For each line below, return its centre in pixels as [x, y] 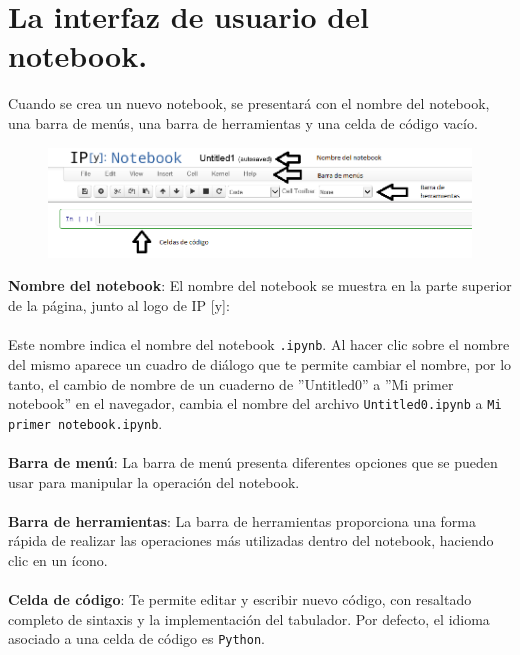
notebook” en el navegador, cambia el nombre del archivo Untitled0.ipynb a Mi [255, 403]
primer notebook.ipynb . [85, 422]
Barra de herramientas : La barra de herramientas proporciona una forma [242, 520]
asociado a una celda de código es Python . [136, 638]
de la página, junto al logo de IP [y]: [119, 305]
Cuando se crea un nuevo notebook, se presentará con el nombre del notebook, [249, 103]
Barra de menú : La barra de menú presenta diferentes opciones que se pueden [253, 462]
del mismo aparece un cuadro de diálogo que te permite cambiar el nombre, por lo [260, 363]
